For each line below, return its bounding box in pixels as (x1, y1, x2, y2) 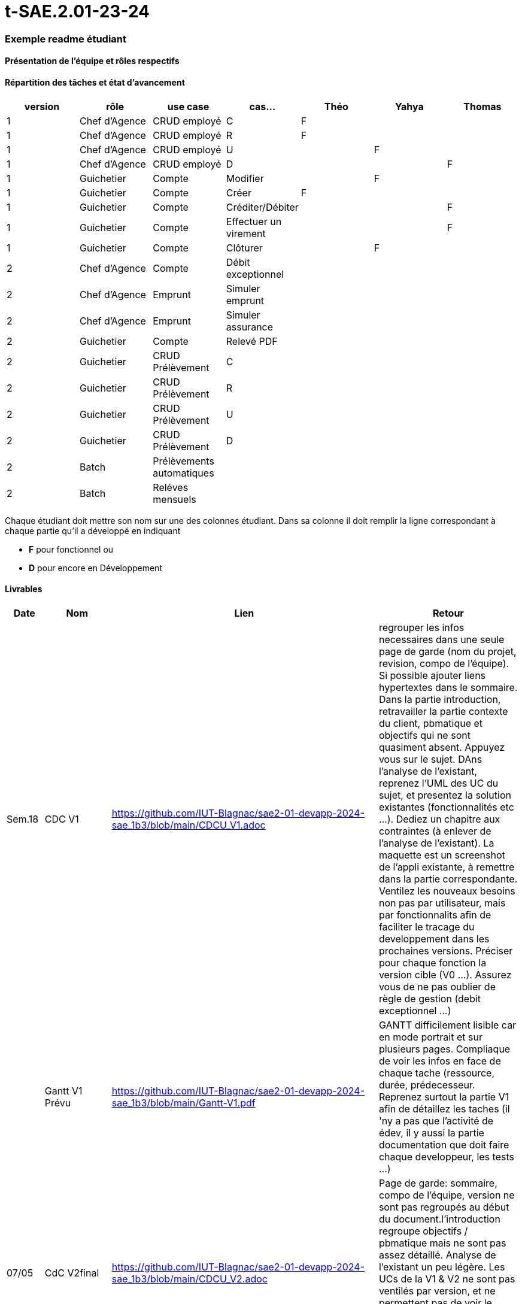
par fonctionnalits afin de (378, 908, 491, 921)
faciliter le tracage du (378, 920, 475, 933)
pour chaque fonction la (378, 956, 487, 969)
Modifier (226, 172, 264, 184)
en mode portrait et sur (378, 1030, 482, 1043)
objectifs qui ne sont (378, 729, 471, 741)
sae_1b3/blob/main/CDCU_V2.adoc (111, 1272, 268, 1285)
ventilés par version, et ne (378, 1284, 496, 1297)
